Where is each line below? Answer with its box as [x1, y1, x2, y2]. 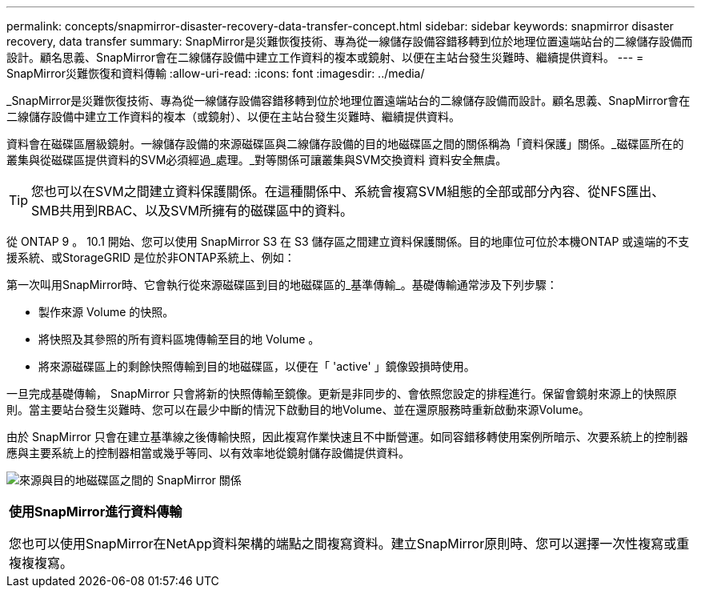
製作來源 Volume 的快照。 [38, 305, 174, 319]
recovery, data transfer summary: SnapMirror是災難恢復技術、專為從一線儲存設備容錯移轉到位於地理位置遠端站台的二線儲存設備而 [6, 34, 693, 48]
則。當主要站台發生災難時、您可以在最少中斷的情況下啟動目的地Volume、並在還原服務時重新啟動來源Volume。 [6, 403, 590, 416]
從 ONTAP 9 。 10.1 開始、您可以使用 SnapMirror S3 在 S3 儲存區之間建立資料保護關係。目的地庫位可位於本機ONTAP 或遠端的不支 [6, 235, 690, 248]
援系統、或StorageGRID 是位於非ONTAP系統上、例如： [6, 251, 295, 264]
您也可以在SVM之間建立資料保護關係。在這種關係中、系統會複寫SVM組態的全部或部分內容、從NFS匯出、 [31, 183, 665, 199]
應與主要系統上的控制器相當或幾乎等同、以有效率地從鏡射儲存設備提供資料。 [6, 446, 410, 460]
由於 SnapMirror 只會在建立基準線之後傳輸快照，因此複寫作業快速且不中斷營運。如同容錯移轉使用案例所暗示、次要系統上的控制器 [6, 430, 688, 443]
